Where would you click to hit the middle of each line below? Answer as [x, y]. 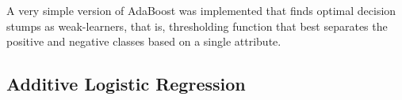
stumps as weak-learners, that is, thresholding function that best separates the [197, 26]
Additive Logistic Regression [126, 84]
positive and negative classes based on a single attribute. [144, 41]
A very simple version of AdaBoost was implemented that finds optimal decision [201, 10]
